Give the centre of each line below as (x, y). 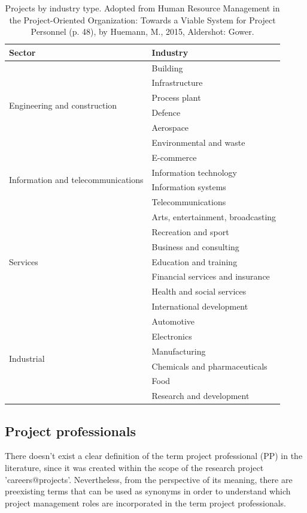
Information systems (189, 187)
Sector (22, 52)
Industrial (27, 358)
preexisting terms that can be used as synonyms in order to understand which (148, 491)
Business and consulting (195, 246)
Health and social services (199, 291)
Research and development (200, 396)
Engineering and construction (63, 105)
